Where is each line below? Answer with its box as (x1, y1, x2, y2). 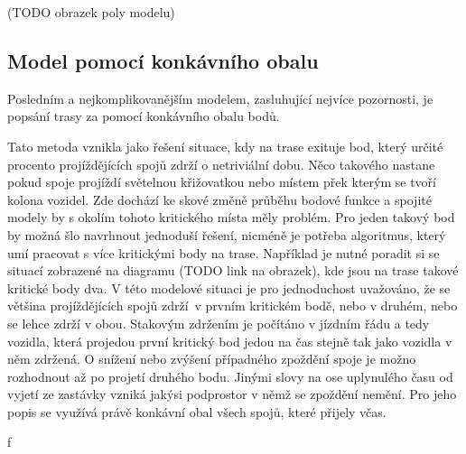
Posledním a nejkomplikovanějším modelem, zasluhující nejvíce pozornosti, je (7, 88, 433, 107)
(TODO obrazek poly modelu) (7, 3, 175, 21)
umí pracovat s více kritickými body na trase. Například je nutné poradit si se (7, 243, 440, 262)
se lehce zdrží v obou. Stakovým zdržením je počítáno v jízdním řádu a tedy (7, 313, 430, 332)
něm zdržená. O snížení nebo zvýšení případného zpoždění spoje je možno (7, 349, 416, 368)
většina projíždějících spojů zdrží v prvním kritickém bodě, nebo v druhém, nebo (7, 296, 458, 315)
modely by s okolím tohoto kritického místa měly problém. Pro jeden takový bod (7, 208, 455, 227)
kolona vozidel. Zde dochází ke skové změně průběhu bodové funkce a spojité (7, 190, 432, 208)
